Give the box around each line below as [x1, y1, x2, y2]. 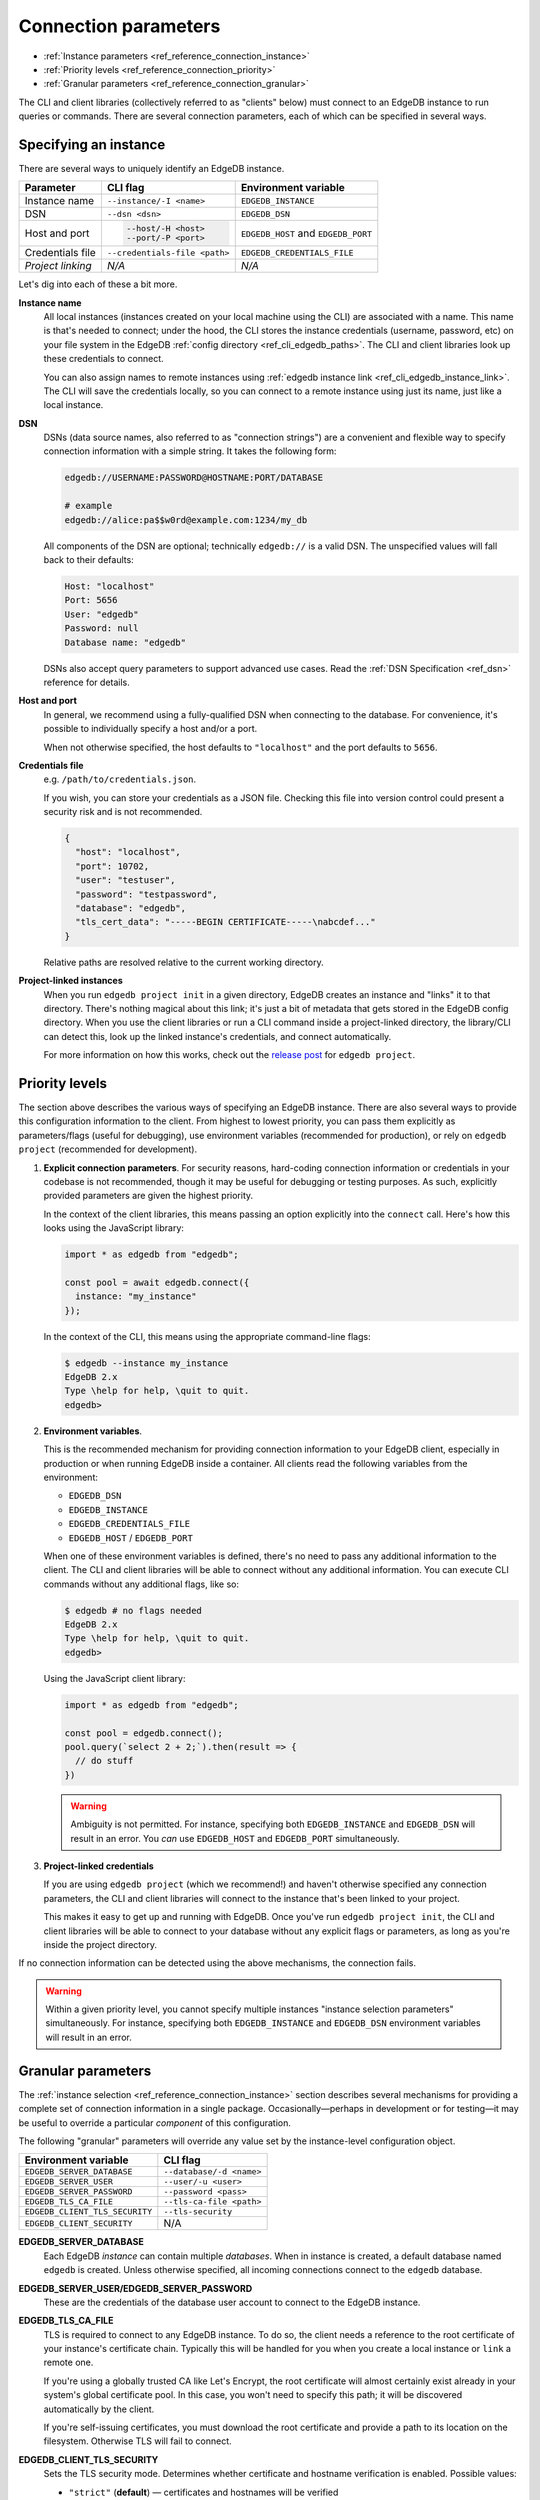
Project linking [24, 259, 92, 273]
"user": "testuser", [75, 875, 176, 886]
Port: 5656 [64, 595, 118, 606]
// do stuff [75, 1755, 134, 1767]
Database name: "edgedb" [64, 636, 187, 648]
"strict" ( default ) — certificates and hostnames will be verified [68, 2486, 339, 2498]
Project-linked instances [18, 975, 124, 987]
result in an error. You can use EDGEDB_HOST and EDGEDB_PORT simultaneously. [70, 1832, 400, 1844]
